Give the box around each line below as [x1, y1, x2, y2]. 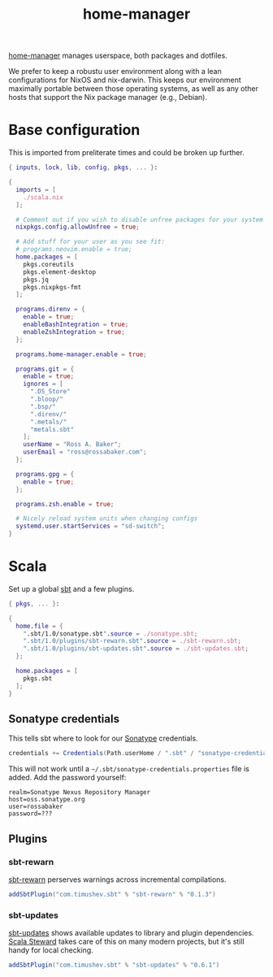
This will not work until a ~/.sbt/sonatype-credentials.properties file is [8, 764, 249, 774]
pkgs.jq [23, 276, 49, 284]
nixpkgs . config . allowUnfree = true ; [15, 223, 140, 232]
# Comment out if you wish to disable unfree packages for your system [15, 215, 264, 224]
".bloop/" [29, 395, 63, 403]
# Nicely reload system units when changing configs [15, 515, 198, 523]
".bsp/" [29, 402, 57, 410]
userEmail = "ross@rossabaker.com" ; [23, 448, 148, 456]
